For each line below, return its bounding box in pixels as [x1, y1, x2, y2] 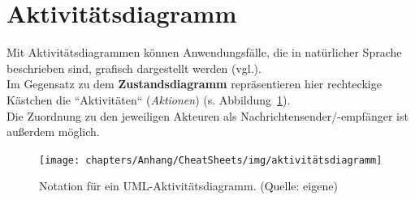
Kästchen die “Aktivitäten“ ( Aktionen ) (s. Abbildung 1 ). [6, 91, 291, 108]
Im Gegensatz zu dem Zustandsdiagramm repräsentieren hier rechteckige [6, 75, 382, 92]
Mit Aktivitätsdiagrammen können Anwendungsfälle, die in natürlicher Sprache [6, 44, 402, 61]
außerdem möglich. [6, 123, 100, 140]
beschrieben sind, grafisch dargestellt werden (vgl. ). [6, 59, 262, 76]
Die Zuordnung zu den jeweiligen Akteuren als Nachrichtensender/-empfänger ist [6, 107, 409, 124]
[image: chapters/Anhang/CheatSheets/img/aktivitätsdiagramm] [39, 154, 383, 166]
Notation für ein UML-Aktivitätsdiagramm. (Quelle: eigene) [39, 177, 338, 194]
